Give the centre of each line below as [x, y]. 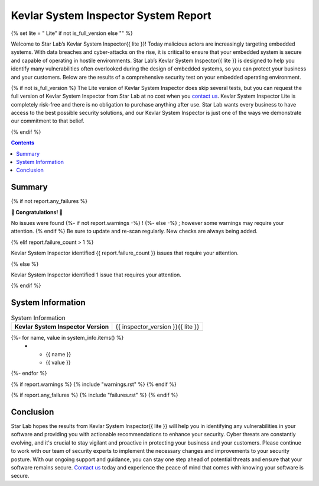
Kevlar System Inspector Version [62, 327]
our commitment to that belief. [48, 121]
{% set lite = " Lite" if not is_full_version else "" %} [72, 33]
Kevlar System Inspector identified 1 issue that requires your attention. [96, 275]
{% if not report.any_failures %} [49, 201]
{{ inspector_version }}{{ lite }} [157, 327]
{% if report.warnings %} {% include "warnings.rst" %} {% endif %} [94, 384]
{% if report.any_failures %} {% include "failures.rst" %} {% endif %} [95, 395]
